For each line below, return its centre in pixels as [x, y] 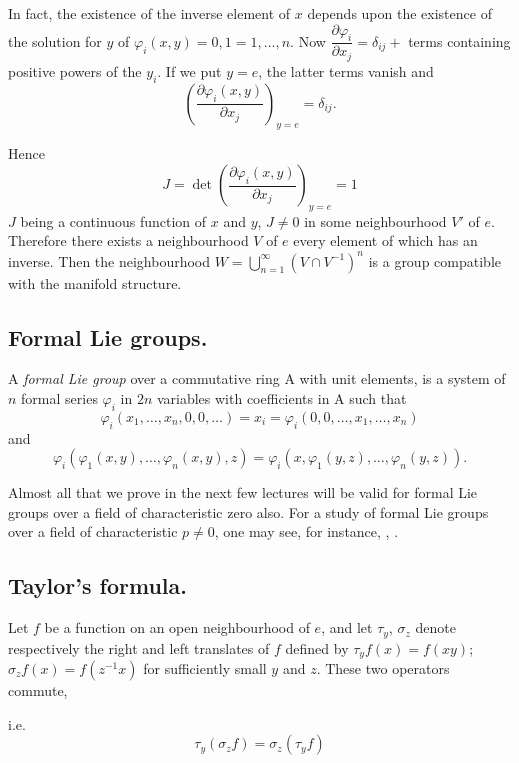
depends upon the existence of [399, 13]
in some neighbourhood [375, 220]
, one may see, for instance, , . [306, 531]
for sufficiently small [205, 668]
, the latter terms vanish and [346, 70]
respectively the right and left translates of [139, 647]
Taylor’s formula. [98, 585]
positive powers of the [75, 70]
